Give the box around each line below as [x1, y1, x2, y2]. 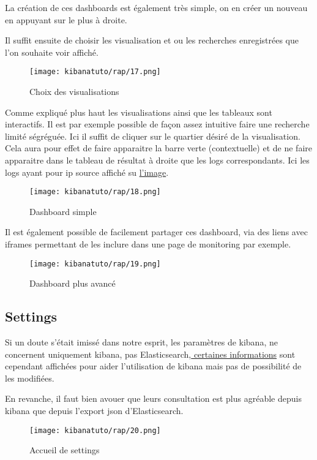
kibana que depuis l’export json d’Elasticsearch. [5, 404, 184, 417]
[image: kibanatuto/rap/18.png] [29, 187, 161, 197]
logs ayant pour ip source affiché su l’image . [5, 165, 169, 178]
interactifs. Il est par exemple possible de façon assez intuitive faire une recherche [5, 118, 310, 130]
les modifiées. [5, 371, 54, 384]
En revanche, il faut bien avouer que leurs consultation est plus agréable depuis [5, 392, 302, 405]
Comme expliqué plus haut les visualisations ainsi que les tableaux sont [5, 105, 272, 118]
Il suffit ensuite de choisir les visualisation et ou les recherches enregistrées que [5, 34, 299, 47]
